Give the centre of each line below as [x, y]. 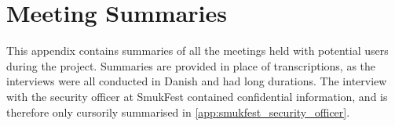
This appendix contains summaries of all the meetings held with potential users [197, 50]
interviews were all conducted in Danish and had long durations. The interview [197, 81]
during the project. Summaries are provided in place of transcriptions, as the [191, 65]
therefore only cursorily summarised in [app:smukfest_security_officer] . [178, 112]
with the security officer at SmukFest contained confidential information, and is [197, 96]
